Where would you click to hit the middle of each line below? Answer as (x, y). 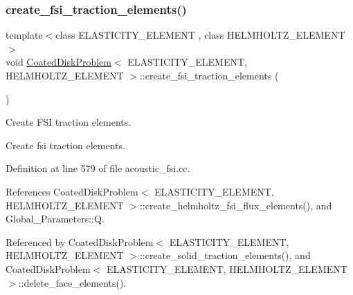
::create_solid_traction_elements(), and (225, 255)
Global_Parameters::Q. (55, 219)
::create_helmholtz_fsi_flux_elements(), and (236, 205)
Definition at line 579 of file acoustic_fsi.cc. (98, 168)
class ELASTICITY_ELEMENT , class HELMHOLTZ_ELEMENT (200, 35)
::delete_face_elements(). (72, 282)
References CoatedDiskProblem (72, 191)
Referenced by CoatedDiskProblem (80, 241)
